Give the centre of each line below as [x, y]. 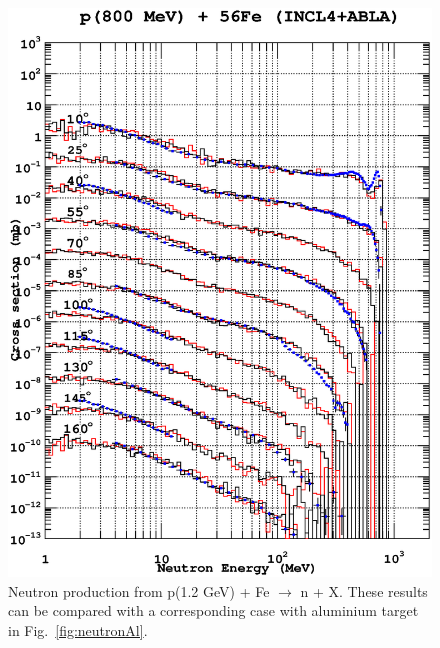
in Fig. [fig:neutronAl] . [78, 629]
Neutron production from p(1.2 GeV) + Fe [139, 590]
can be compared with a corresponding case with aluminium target [213, 610]
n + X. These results [364, 590]
